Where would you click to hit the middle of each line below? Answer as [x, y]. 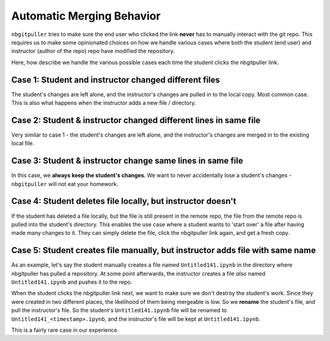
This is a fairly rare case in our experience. [65, 330]
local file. [23, 143]
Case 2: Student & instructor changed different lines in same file [136, 120]
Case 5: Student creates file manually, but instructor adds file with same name [163, 250]
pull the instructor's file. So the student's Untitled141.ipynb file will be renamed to [119, 310]
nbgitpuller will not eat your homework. [65, 184]
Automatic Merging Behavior [86, 16]
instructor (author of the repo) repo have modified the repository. [93, 51]
